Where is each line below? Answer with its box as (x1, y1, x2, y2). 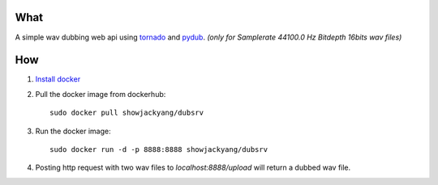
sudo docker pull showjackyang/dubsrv (49, 108, 204, 117)
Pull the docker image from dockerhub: (35, 89, 166, 99)
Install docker (35, 74, 81, 84)
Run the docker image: (35, 126, 111, 136)
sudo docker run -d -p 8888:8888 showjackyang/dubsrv (49, 145, 268, 153)
